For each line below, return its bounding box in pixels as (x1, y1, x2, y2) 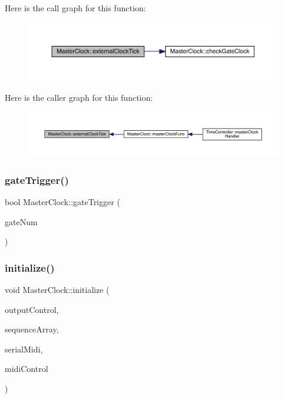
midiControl (5, 362, 48, 375)
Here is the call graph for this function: (5, 2, 146, 14)
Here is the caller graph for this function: (5, 91, 153, 103)
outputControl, (5, 303, 59, 315)
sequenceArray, (5, 323, 59, 335)
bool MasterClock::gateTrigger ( (5, 195, 120, 207)
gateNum (5, 215, 38, 227)
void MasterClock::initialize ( (5, 283, 110, 295)
